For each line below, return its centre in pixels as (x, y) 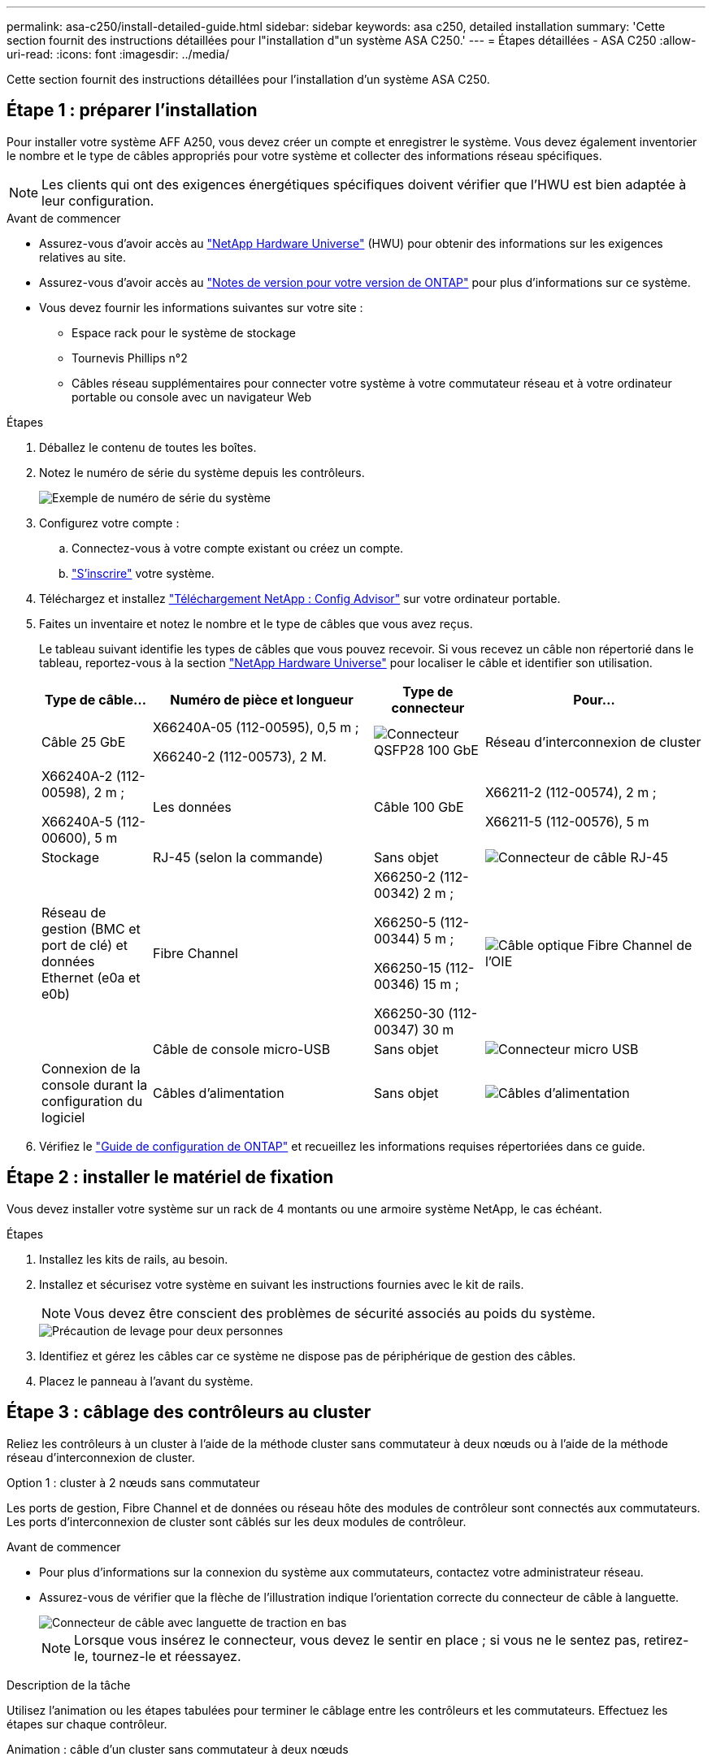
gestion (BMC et (91, 928)
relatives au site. (83, 257)
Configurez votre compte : (109, 523)
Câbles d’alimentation (218, 1093)
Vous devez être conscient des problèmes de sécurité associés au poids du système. (335, 1313)
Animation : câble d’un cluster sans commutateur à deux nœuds (178, 1749)
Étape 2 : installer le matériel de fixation (170, 1178)
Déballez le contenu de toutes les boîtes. (148, 447)
